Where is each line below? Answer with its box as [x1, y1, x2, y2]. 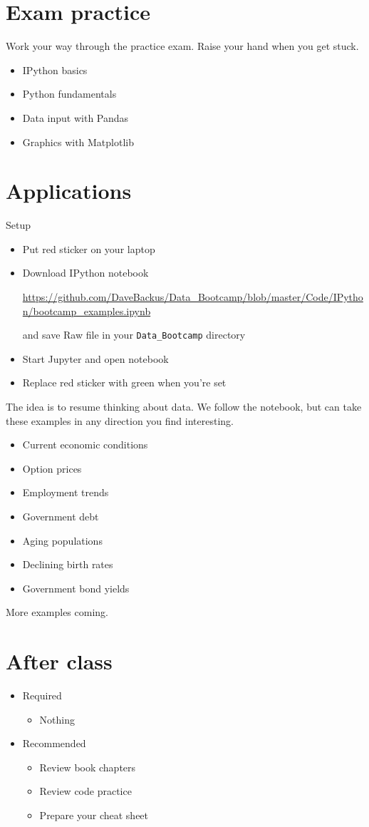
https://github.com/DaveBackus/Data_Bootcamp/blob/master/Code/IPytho [22, 289, 363, 304]
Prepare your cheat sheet [39, 808, 149, 823]
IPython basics [22, 62, 88, 77]
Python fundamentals [22, 86, 117, 101]
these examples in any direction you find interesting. [6, 413, 234, 428]
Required [22, 688, 62, 703]
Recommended [22, 736, 86, 751]
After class [6, 647, 113, 676]
